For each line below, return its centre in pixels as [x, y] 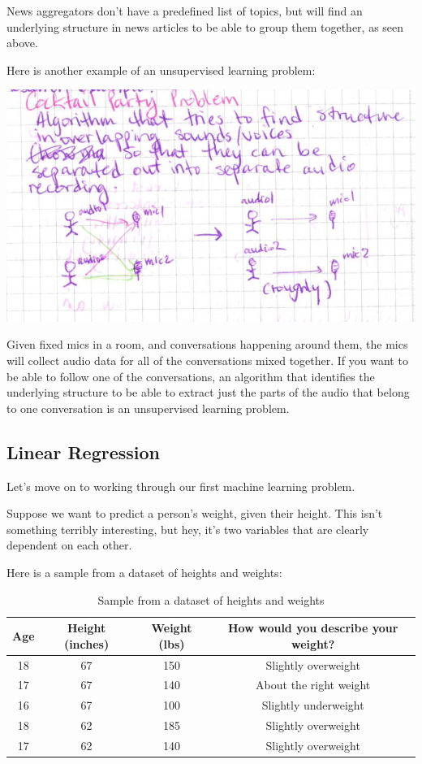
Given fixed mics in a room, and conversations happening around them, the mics [207, 344]
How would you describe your [313, 628]
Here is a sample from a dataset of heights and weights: [144, 572]
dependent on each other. [69, 545]
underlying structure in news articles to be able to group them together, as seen [205, 26]
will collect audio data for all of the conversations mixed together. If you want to [207, 360]
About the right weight [313, 685]
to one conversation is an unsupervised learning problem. [148, 408]
